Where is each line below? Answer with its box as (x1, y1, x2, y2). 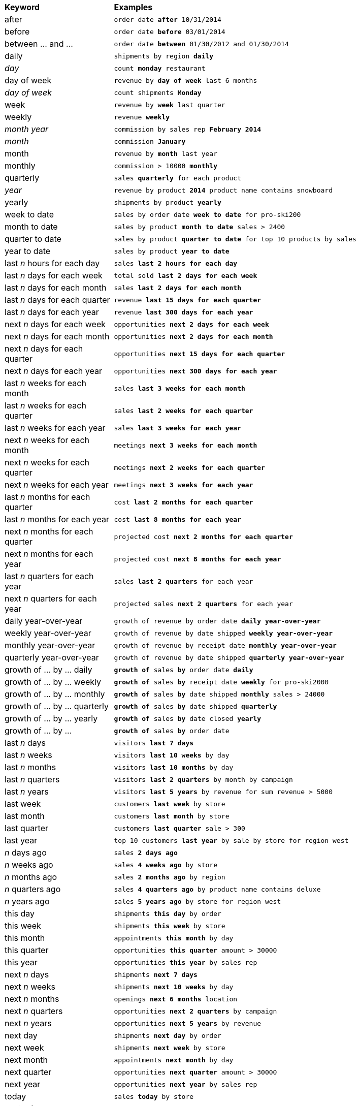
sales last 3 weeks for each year (114, 424, 241, 432)
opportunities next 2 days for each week (114, 320, 269, 328)
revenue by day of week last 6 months (114, 76, 257, 84)
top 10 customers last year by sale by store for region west (114, 836, 349, 844)
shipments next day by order (114, 1031, 221, 1039)
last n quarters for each (5, 571, 94, 581)
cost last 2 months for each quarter (114, 498, 253, 506)
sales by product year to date (114, 247, 230, 255)
